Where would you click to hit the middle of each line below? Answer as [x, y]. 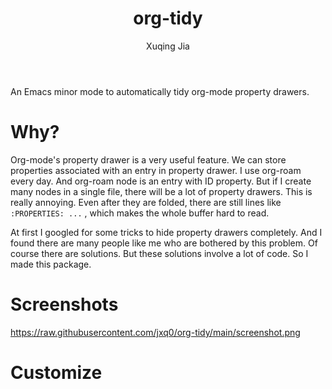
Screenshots [64, 304]
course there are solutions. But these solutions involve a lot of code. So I [159, 253]
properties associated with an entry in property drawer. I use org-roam [156, 170]
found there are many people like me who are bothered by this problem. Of [164, 243]
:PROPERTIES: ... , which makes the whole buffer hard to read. [140, 213]
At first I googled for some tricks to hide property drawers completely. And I [166, 232]
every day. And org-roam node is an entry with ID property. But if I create [161, 181]
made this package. [51, 264]
